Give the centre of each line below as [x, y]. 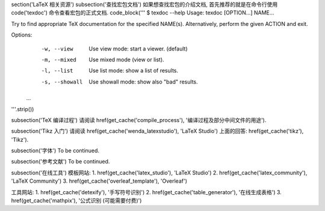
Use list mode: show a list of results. [134, 71]
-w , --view [57, 49]
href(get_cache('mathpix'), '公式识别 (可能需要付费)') [76, 201]
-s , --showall [62, 82]
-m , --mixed [59, 60]
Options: [22, 35]
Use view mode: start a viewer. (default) [138, 49]
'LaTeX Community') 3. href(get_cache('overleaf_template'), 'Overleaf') [99, 181]
